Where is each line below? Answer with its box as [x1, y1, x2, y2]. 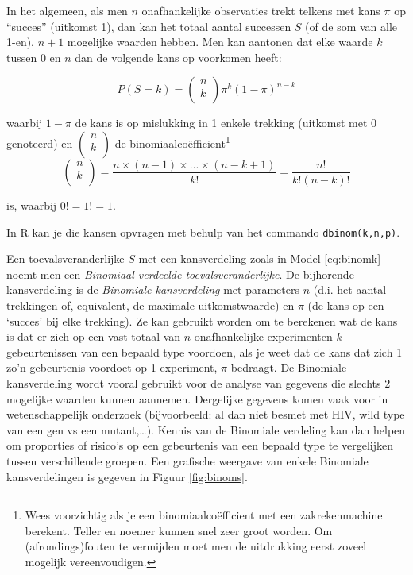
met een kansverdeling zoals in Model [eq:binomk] [138, 250, 381, 267]
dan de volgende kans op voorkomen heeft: [75, 48, 282, 65]
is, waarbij [6, 196, 57, 213]
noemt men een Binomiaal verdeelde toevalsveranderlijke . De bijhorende [6, 265, 354, 282]
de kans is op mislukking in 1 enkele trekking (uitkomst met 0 [75, 114, 377, 131]
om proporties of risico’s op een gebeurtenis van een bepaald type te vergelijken [6, 437, 393, 453]
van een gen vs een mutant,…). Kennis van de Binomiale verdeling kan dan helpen [6, 421, 406, 438]
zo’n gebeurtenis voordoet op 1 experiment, [6, 359, 218, 376]
